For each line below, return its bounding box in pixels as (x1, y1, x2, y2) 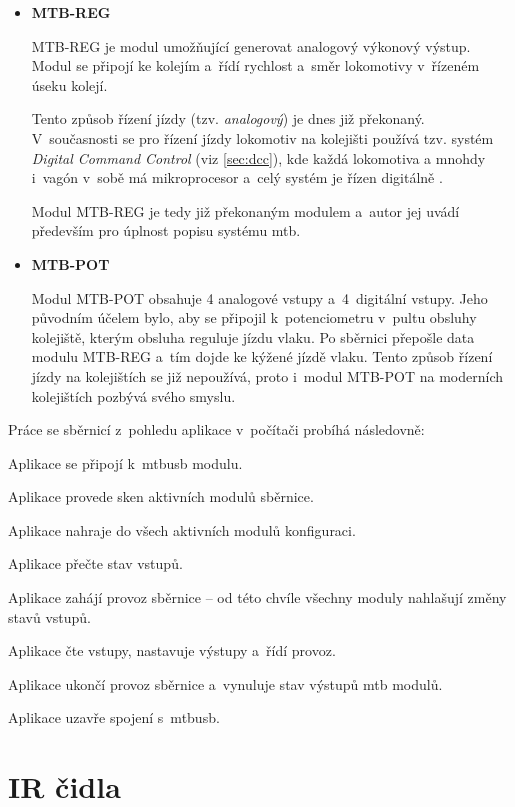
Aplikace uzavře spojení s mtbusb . (8, 707, 220, 728)
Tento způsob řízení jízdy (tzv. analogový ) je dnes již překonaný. (31, 108, 425, 129)
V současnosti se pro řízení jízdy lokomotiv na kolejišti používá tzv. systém (31, 127, 494, 148)
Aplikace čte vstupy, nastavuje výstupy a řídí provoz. (8, 640, 336, 661)
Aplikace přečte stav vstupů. (8, 553, 183, 574)
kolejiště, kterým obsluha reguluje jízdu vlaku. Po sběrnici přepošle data (31, 326, 475, 347)
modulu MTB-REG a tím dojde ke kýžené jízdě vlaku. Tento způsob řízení (31, 346, 493, 367)
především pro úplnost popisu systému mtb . (31, 220, 301, 241)
